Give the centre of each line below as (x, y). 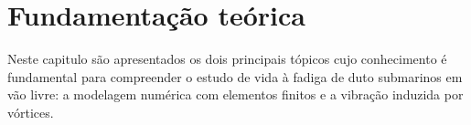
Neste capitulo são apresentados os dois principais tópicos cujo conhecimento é (227, 59)
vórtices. (31, 112)
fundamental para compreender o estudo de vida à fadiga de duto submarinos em (235, 76)
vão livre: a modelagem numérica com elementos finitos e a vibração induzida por (235, 94)
